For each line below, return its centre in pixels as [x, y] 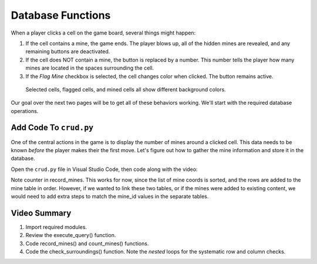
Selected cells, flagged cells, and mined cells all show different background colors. [126, 89]
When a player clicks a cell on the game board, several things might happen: [103, 33]
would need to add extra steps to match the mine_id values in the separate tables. [110, 196]
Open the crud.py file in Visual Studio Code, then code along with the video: [104, 169]
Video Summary [41, 213]
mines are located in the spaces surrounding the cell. [90, 68]
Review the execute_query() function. [71, 235]
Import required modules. [56, 227]
